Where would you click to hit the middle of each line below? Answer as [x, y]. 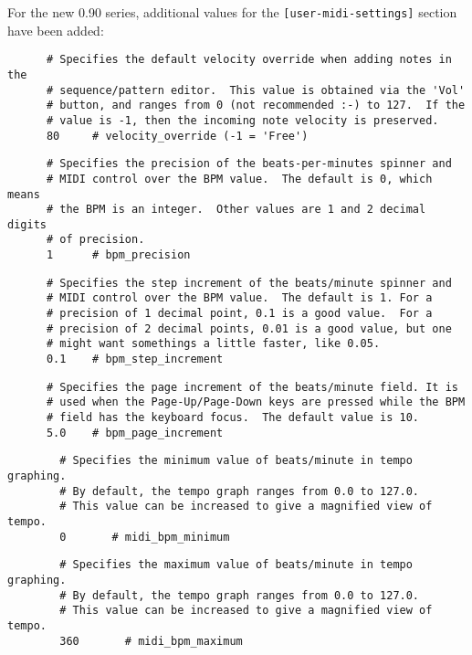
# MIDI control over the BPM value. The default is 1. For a [239, 298]
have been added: [56, 30]
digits [27, 224]
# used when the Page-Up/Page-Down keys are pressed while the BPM [256, 402]
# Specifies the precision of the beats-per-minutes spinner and [249, 164]
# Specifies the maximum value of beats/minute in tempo [236, 565]
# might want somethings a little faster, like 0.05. [213, 344]
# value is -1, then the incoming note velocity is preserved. [242, 120]
